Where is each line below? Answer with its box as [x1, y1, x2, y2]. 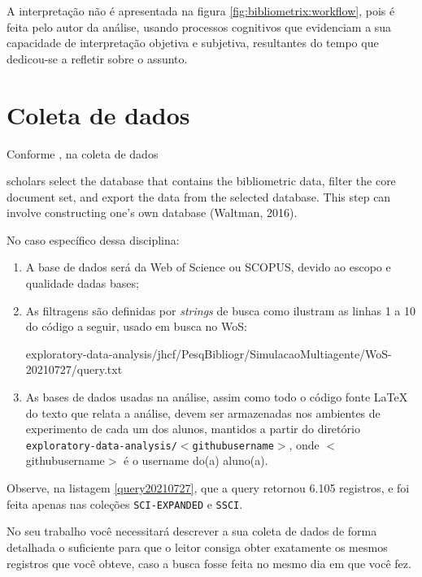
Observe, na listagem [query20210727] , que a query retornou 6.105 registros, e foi [7, 479, 410, 497]
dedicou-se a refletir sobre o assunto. [7, 50, 188, 67]
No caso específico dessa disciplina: [7, 231, 180, 248]
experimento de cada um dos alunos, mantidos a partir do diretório [25, 420, 360, 437]
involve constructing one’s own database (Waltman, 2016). [7, 204, 298, 221]
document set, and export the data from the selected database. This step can [7, 188, 391, 205]
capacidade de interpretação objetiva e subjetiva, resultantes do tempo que [7, 34, 379, 51]
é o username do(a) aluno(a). [124, 452, 268, 469]
